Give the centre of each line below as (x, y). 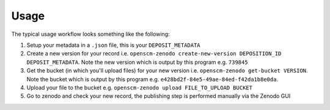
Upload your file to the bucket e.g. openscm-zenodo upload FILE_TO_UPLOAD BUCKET (140, 88)
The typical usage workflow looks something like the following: (90, 34)
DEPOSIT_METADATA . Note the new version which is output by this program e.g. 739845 (137, 62)
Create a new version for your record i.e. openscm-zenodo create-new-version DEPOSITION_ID (154, 53)
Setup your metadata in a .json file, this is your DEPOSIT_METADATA (114, 45)
